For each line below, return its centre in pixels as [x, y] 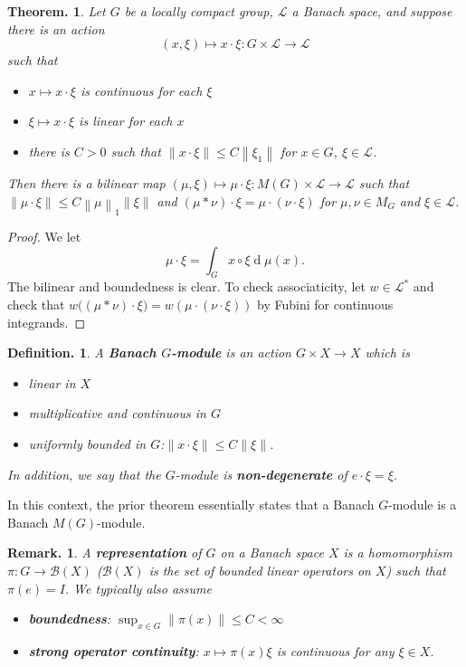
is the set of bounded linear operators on [260, 571]
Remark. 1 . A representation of [105, 553]
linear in [52, 382]
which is [387, 353]
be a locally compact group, [199, 11]
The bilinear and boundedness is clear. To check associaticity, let [186, 286]
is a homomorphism [398, 553]
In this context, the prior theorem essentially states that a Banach [191, 505]
